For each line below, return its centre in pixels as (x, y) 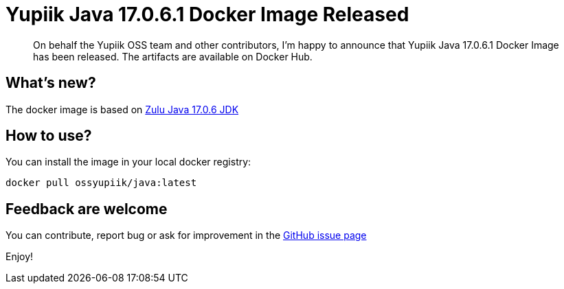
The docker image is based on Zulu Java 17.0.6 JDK (122, 109)
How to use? (49, 136)
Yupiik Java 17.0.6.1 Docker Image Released (207, 14)
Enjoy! (20, 257)
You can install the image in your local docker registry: (128, 162)
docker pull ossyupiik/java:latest (101, 183)
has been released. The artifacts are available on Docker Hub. (173, 56)
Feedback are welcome (87, 209)
